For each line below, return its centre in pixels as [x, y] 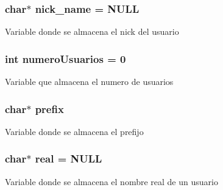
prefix [49, 108]
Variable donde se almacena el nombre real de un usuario [111, 181]
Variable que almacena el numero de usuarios [89, 82]
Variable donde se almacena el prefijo [74, 131]
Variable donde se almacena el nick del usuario [92, 31]
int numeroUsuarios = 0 [65, 58]
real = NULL [69, 159]
